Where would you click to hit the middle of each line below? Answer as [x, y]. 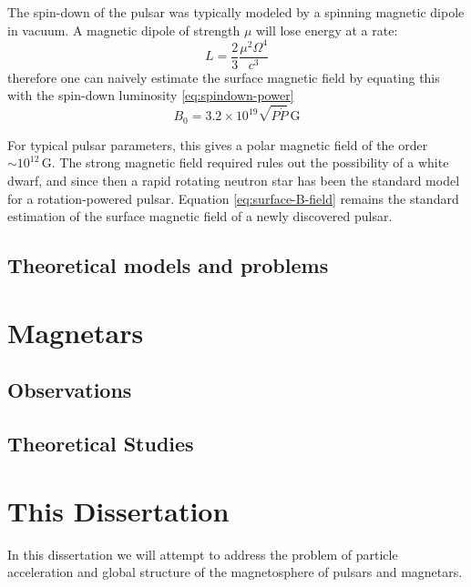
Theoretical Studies [101, 444]
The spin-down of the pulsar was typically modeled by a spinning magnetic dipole [236, 12]
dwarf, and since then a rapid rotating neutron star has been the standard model [234, 180]
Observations [70, 390]
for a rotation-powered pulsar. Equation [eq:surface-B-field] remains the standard [233, 198]
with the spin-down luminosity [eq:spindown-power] [151, 95]
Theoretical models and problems [168, 265]
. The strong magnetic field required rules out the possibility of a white [250, 162]
